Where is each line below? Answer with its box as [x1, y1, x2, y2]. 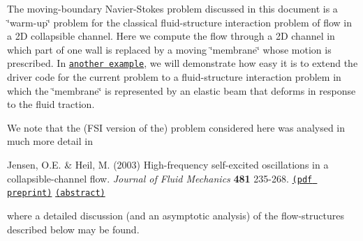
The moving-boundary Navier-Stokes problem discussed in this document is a [7, 1, 338, 15]
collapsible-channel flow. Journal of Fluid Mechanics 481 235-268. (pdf [7, 171, 313, 185]
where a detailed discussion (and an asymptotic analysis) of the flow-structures [7, 208, 344, 222]
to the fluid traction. [7, 97, 95, 111]
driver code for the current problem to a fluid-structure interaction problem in [7, 70, 341, 84]
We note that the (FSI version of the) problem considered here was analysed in [7, 120, 346, 134]
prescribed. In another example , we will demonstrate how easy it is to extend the [7, 56, 358, 70]
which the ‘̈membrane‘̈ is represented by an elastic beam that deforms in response [7, 83, 356, 98]
